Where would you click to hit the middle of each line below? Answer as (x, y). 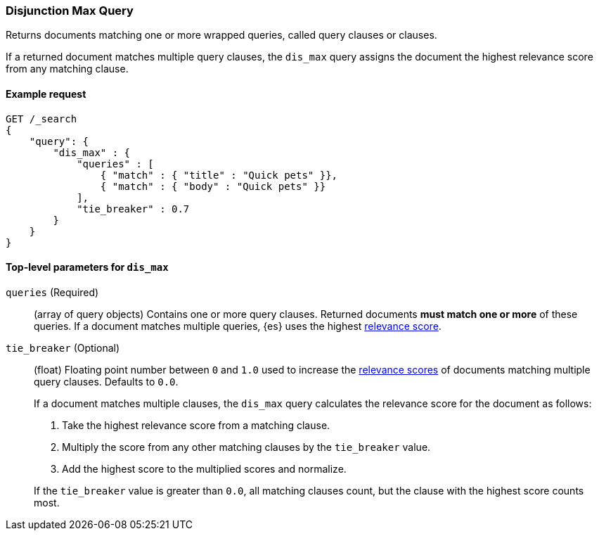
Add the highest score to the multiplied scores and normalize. (204, 468)
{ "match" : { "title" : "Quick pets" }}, (219, 175)
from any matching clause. (67, 69)
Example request (46, 94)
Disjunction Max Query (70, 11)
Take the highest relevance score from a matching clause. (196, 425)
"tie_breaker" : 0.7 (133, 209)
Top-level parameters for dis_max (87, 267)
